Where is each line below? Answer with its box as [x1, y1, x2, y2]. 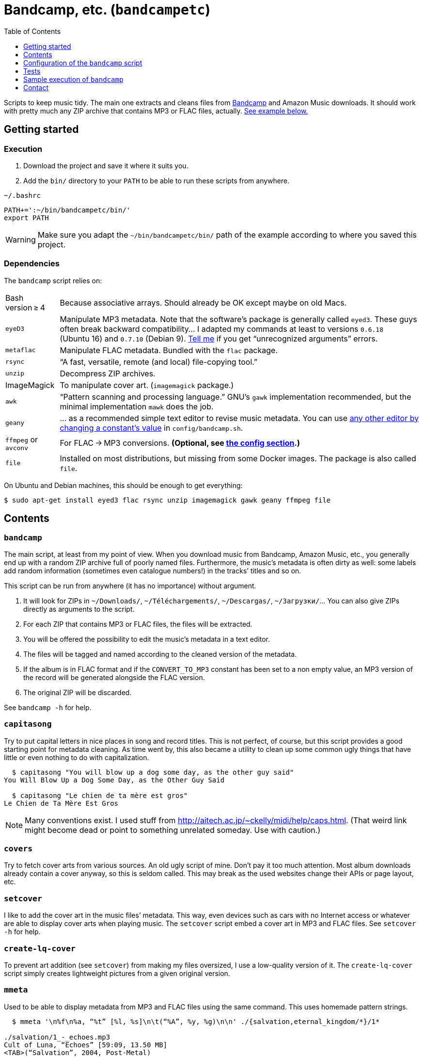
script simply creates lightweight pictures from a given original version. [4, 969, 230, 977]
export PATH [4, 213, 49, 222]
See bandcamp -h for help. [4, 703, 92, 712]
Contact [23, 83, 48, 92]
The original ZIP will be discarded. [23, 688, 132, 697]
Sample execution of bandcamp [23, 75, 124, 83]
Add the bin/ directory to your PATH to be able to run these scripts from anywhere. [23, 176, 290, 185]
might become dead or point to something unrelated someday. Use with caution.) [25, 825, 321, 835]
